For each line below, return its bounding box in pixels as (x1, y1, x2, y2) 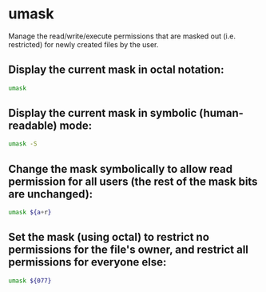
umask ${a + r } (8, 209, 52, 217)
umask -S (8, 140, 38, 148)
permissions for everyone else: (8, 255, 167, 269)
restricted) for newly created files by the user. (8, 39, 159, 49)
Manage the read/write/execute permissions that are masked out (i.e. (8, 31, 236, 41)
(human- (199, 106, 244, 120)
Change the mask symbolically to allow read (8, 162, 233, 176)
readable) (8, 119, 58, 133)
